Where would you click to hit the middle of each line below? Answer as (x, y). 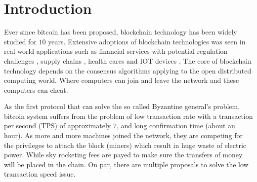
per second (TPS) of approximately (58, 126)
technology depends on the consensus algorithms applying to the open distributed (128, 70)
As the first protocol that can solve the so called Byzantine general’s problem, (122, 106)
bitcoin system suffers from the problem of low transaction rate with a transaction (128, 116)
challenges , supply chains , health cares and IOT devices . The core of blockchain (128, 60)
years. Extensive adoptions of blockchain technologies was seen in (147, 41)
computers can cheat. (36, 90)
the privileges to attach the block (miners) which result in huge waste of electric (125, 145)
